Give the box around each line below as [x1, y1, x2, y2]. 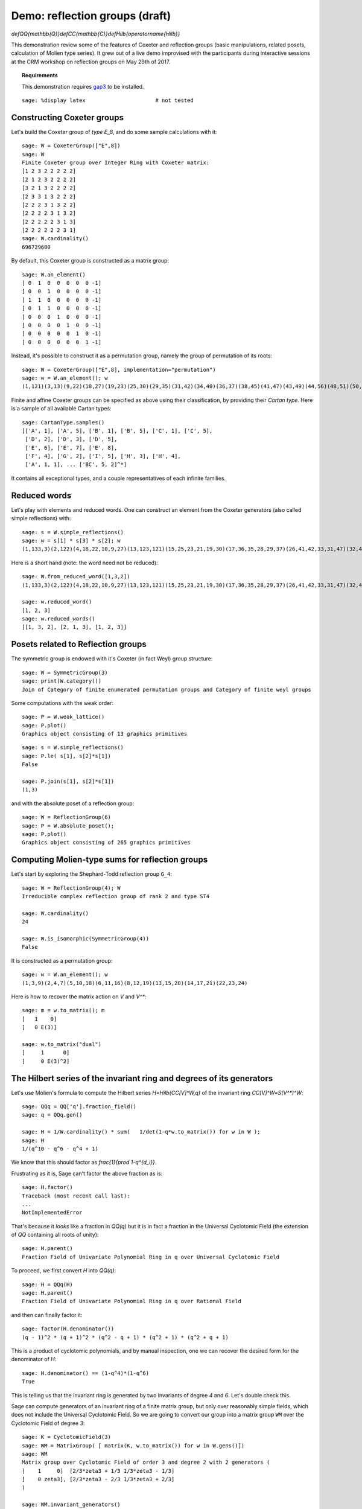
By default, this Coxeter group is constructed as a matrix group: [11, 257, 169, 264]
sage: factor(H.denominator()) [22, 1326, 115, 1332]
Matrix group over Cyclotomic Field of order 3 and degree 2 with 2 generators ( [22, 1459, 270, 1466]
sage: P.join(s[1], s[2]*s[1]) [22, 778, 115, 785]
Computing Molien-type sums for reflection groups [11, 855, 208, 865]
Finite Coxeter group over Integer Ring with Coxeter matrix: [22, 159, 210, 166]
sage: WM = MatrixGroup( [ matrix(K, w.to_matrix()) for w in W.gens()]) [22, 1442, 245, 1449]
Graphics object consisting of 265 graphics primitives [22, 839, 191, 846]
